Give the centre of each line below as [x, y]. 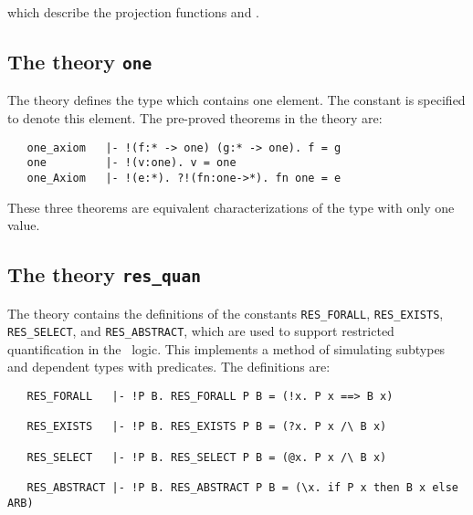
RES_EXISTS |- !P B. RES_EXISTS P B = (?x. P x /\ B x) [207, 427]
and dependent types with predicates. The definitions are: [169, 367]
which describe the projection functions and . [133, 12]
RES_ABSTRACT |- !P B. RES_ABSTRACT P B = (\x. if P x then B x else [242, 487]
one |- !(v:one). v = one [131, 163]
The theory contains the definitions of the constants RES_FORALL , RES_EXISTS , [226, 313]
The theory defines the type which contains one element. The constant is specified [236, 100]
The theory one [80, 61]
